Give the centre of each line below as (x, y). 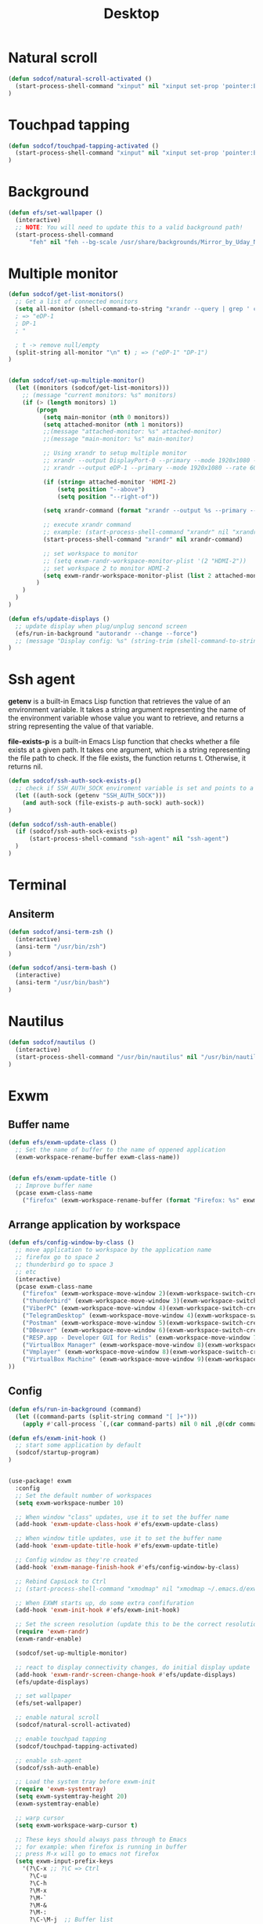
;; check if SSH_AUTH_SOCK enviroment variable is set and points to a (135, 789)
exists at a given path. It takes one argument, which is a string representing (129, 750)
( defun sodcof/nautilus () (52, 1042)
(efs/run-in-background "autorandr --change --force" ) (106, 633)
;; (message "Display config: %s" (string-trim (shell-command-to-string (138, 641)
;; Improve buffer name (54, 1185)
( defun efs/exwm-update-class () (63, 1143)
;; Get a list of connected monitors (77, 302)
